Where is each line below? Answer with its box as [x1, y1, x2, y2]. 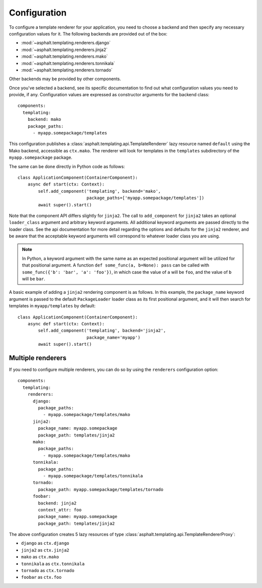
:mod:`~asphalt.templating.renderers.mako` [21, 53, 108, 59]
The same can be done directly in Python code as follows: [9, 163, 125, 169]
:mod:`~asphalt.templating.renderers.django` [21, 40, 111, 46]
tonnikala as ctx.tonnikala [21, 561, 85, 567]
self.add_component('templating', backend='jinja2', [38, 328, 166, 334]
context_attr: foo [38, 507, 82, 512]
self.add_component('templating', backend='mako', [38, 188, 161, 194]
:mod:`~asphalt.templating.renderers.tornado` [21, 67, 113, 73]
